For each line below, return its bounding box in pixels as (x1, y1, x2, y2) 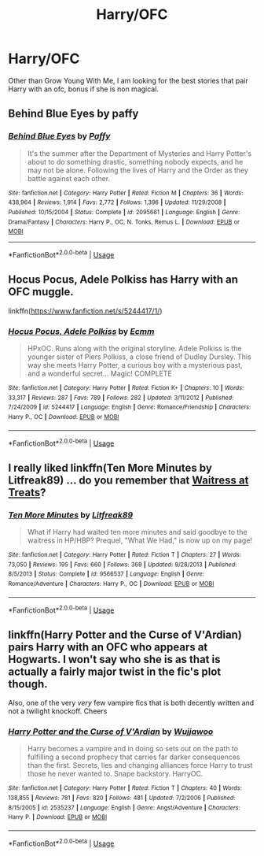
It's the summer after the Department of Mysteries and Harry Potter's (27, 148, 252, 158)
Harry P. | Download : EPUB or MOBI (8, 813, 108, 821)
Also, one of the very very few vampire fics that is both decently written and (8, 699, 255, 708)
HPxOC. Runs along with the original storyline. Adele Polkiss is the (27, 344, 242, 354)
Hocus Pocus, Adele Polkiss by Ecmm (8, 325, 155, 336)
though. (8, 677, 49, 691)
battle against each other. (27, 173, 111, 183)
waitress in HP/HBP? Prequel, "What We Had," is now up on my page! (27, 535, 253, 545)
